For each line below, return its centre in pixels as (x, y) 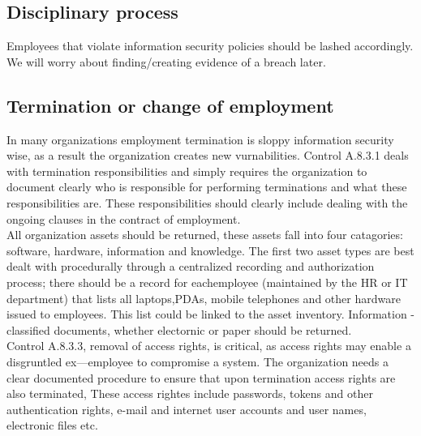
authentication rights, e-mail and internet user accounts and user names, (187, 409)
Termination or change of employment (170, 105)
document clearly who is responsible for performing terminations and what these (207, 187)
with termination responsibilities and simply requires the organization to (187, 171)
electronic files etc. (52, 425)
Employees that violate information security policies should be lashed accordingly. (210, 46)
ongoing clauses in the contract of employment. (124, 218)
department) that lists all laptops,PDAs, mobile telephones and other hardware (204, 298)
